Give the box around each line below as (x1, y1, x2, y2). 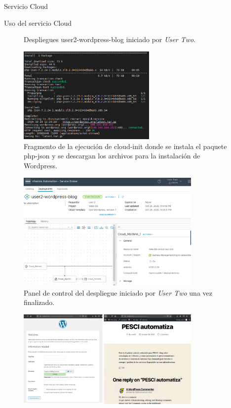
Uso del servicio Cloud (4, 17, 72, 28)
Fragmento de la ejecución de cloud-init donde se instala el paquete (24, 141, 227, 151)
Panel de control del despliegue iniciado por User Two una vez (24, 287, 212, 298)
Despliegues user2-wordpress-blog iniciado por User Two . (24, 34, 196, 45)
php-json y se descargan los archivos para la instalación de (24, 151, 200, 161)
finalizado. (24, 297, 55, 307)
